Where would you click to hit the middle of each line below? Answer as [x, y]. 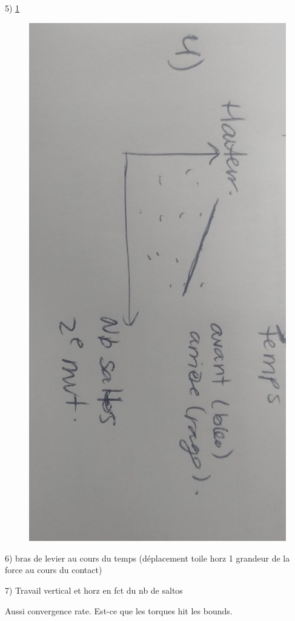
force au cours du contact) [54, 570]
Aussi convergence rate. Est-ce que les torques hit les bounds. [119, 610]
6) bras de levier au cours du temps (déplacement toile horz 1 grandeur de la [147, 558]
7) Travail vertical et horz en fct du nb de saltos [94, 590]
